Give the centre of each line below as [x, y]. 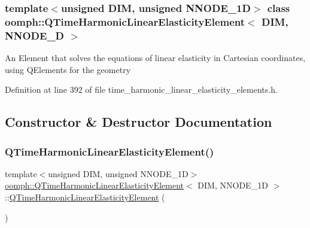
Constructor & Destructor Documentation [139, 122]
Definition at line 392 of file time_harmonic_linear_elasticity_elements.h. [141, 89]
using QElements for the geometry [68, 69]
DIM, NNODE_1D [233, 185]
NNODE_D [35, 35]
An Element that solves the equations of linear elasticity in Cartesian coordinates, [155, 58]
